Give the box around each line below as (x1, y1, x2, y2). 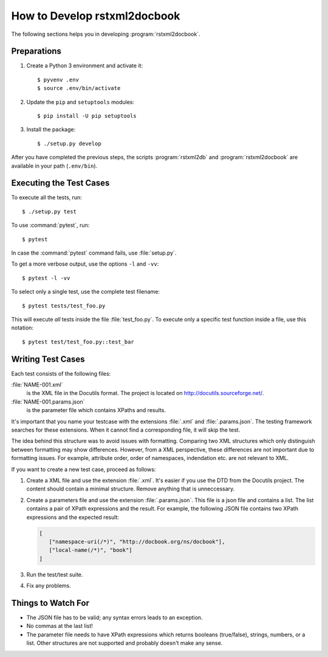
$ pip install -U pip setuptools (37, 112, 137, 120)
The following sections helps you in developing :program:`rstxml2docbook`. (11, 30, 200, 38)
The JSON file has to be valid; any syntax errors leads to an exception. (26, 614, 203, 621)
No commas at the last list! (26, 622, 94, 630)
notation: (11, 324, 33, 331)
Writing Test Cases (11, 354, 85, 364)
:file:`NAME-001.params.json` (11, 398, 85, 405)
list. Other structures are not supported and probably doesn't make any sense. (26, 639, 223, 647)
